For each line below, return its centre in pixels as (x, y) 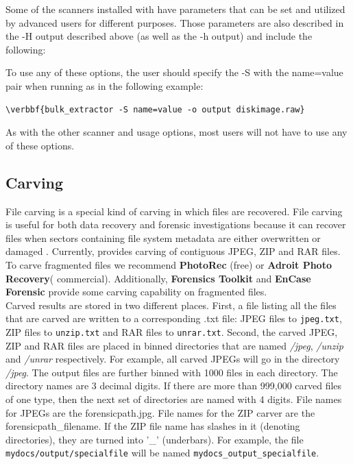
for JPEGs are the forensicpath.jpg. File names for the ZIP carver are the (160, 412)
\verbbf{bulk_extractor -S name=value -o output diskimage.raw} (155, 109)
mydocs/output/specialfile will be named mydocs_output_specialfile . (162, 453)
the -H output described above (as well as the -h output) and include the (159, 36)
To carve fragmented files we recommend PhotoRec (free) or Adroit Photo (169, 264)
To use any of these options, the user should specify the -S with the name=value (174, 72)
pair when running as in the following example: (105, 85)
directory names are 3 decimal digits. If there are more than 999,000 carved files (174, 386)
